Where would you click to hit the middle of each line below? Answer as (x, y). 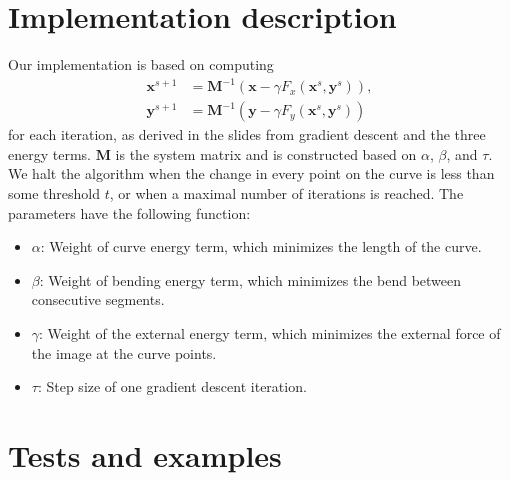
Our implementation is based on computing (141, 64)
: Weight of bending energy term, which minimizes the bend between (250, 279)
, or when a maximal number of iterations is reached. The (286, 193)
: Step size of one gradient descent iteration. (172, 386)
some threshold (54, 193)
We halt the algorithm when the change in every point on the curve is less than (251, 173)
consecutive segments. (98, 299)
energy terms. (49, 153)
